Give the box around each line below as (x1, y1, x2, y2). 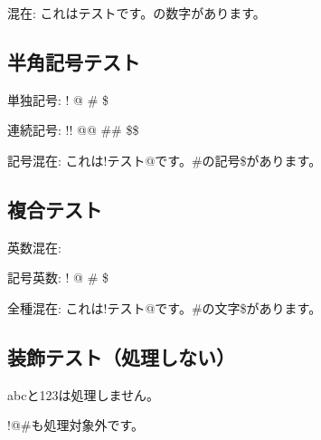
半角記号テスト (7, 47, 140, 75)
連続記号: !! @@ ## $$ (7, 120, 139, 139)
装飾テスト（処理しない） (7, 342, 235, 370)
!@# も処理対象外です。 (7, 416, 145, 435)
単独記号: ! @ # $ (7, 90, 109, 109)
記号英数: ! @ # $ (7, 268, 109, 287)
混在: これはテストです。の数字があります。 (7, 4, 266, 22)
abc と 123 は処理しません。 (7, 385, 159, 404)
